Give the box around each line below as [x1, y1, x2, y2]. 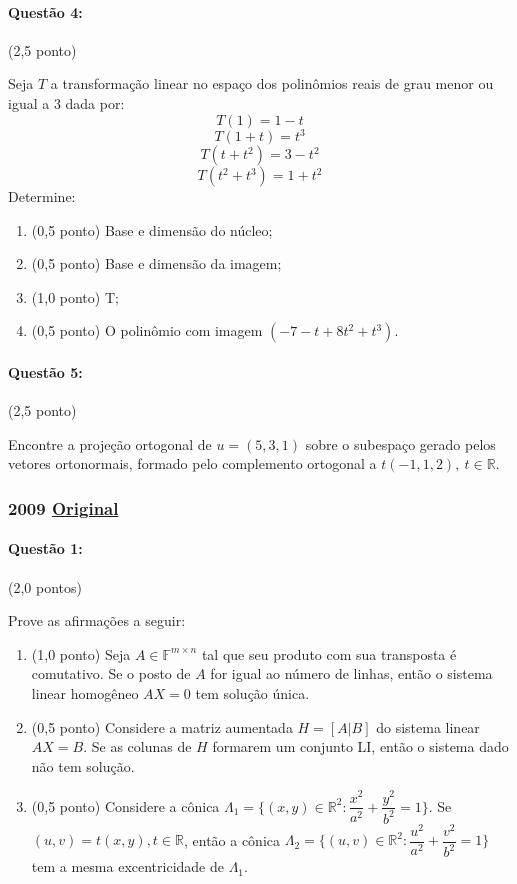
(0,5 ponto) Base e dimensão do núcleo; [31, 219, 273, 240]
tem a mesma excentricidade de [31, 856, 224, 877]
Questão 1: [8, 538, 83, 559]
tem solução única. [195, 683, 310, 704]
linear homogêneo [31, 683, 139, 704]
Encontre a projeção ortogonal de [8, 433, 212, 454]
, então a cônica [183, 829, 281, 850]
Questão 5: [8, 362, 83, 383]
